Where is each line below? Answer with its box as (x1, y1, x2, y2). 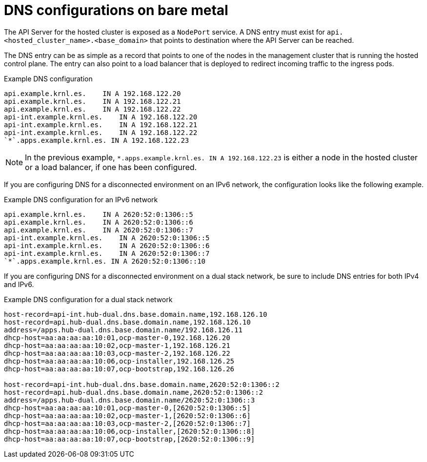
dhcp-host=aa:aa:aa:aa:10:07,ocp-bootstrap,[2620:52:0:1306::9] (4, 435, 255, 443)
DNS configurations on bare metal (4, 2, 228, 19)
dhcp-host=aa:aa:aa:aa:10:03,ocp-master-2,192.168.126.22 (4, 349, 230, 357)
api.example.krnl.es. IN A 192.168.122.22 (4, 105, 181, 113)
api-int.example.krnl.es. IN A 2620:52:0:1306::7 (4, 249, 210, 257)
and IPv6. (4, 280, 34, 289)
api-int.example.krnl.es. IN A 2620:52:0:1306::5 (4, 233, 210, 242)
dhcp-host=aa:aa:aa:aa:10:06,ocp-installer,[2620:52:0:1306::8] (4, 427, 255, 435)
